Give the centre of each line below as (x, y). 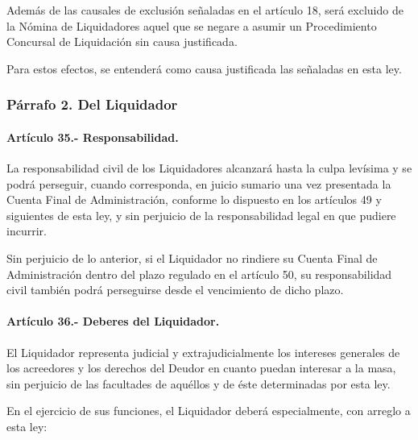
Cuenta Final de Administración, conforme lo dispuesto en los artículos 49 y (194, 199)
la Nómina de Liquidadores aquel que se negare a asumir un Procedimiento (192, 25)
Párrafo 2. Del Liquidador (92, 104)
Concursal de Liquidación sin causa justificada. (122, 42)
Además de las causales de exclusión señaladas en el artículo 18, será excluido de (205, 10)
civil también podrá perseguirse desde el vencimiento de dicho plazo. (175, 290)
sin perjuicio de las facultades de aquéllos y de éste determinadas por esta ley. (199, 383)
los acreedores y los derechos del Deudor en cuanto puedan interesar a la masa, (201, 368)
